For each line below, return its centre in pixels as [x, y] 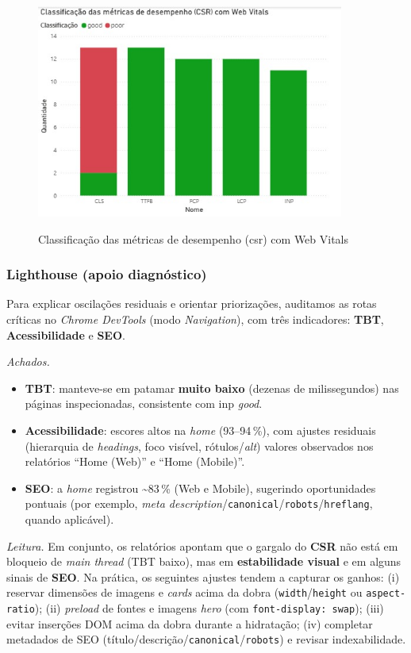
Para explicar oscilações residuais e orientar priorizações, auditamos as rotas [192, 303]
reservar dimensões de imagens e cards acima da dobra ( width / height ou [184, 592]
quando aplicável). [69, 519]
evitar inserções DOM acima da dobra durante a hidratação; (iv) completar [190, 623]
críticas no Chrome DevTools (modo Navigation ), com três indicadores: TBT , [195, 319]
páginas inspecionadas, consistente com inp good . [144, 403]
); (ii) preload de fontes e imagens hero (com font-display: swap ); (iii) [209, 608]
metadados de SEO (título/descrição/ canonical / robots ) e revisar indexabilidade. [206, 639]
